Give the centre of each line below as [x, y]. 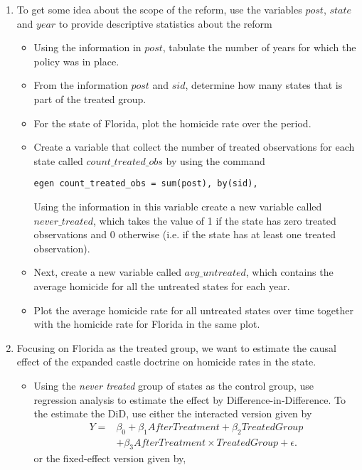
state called [58, 160]
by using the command [215, 160]
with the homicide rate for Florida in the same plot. [147, 324]
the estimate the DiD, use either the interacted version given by [173, 413]
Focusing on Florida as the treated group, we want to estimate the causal [176, 347]
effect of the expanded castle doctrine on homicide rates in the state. [166, 362]
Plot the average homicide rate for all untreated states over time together [193, 310]
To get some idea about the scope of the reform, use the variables [159, 9]
